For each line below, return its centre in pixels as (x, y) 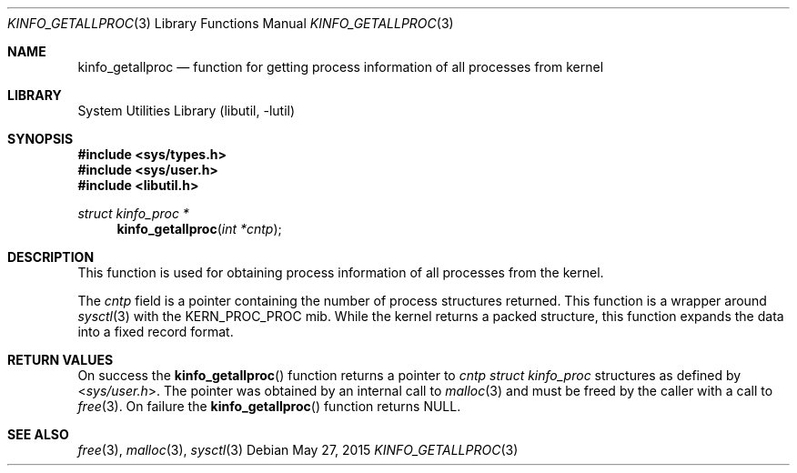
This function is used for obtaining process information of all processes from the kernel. (341, 272)
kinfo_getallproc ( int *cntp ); (199, 229)
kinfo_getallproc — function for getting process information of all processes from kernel (341, 67)
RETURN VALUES (61, 360)
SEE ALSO (38, 434)
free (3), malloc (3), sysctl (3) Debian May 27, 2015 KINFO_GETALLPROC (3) (298, 450)
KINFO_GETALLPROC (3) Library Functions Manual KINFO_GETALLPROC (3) (231, 23)
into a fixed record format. (156, 332)
